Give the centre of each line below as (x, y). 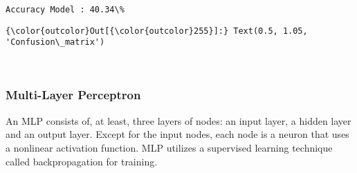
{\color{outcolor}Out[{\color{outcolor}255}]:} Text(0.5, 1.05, (157, 31)
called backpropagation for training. (82, 161)
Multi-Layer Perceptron (73, 95)
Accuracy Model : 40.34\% (65, 10)
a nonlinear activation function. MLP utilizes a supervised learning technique (169, 147)
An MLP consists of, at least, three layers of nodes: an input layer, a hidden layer (178, 120)
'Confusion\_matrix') (55, 42)
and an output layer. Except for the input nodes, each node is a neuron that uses (177, 134)
